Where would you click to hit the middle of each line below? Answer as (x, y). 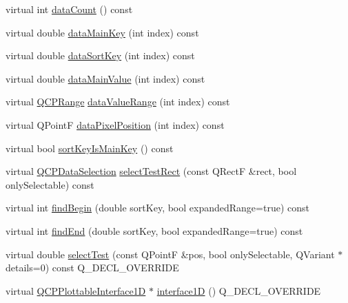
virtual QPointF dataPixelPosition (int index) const (115, 124)
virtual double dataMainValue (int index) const (105, 78)
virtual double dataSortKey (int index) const (100, 55)
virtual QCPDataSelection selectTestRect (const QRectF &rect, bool (151, 171)
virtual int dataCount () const (69, 9)
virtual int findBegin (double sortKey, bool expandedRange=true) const (157, 208)
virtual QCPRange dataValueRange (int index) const (118, 102)
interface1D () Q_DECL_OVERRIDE (239, 290)
